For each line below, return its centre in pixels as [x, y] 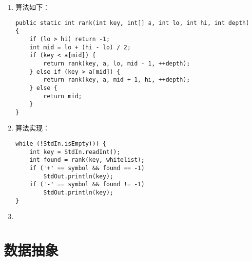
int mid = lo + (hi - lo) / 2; [80, 47]
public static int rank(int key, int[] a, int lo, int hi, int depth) [132, 23]
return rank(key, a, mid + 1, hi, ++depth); [117, 80]
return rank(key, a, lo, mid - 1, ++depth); [117, 63]
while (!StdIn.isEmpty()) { [61, 144]
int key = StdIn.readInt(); [75, 152]
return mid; [63, 96]
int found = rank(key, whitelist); [87, 160]
